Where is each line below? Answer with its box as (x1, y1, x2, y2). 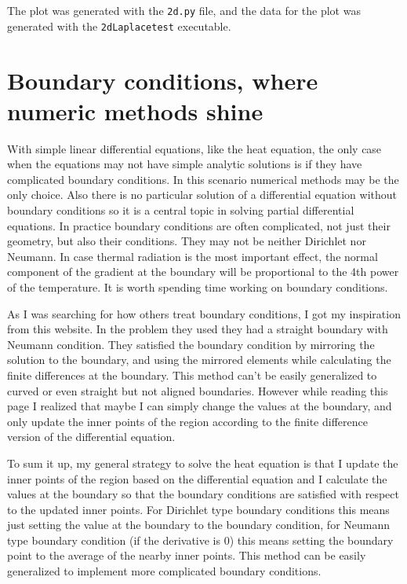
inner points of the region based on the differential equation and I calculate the (7, 470, 387, 487)
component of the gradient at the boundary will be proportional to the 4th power (7, 263, 399, 280)
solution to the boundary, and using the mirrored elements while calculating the (7, 351, 391, 368)
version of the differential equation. (7, 428, 176, 445)
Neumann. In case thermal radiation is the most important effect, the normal (7, 248, 378, 264)
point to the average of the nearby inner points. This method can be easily (7, 547, 366, 564)
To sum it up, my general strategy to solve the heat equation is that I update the (7, 454, 398, 471)
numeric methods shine (7, 94, 263, 127)
